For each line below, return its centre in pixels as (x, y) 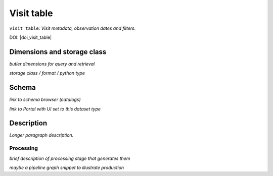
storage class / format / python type (47, 73)
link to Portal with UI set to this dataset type (55, 109)
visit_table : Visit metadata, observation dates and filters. (73, 28)
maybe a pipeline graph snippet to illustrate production (67, 167)
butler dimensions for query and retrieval (52, 64)
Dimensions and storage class (58, 52)
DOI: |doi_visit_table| (31, 37)
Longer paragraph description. (41, 135)
